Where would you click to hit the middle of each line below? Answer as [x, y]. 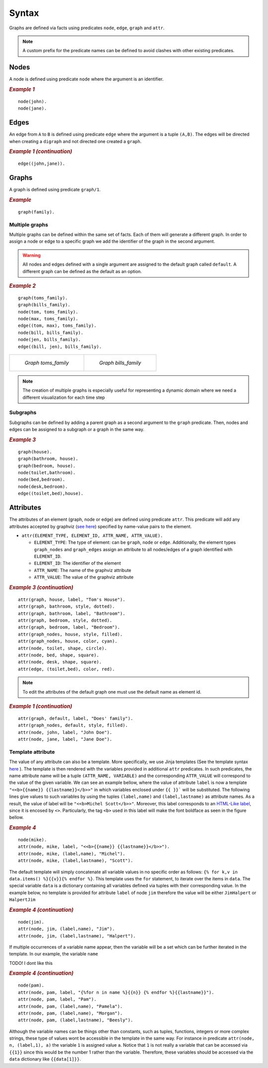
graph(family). [36, 212]
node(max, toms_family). [48, 319]
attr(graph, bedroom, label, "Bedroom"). [69, 627]
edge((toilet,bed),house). [51, 494]
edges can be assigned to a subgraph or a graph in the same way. [77, 429]
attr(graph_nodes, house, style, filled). [70, 634]
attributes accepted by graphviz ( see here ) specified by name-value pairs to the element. [100, 526]
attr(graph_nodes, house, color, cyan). [68, 641]
